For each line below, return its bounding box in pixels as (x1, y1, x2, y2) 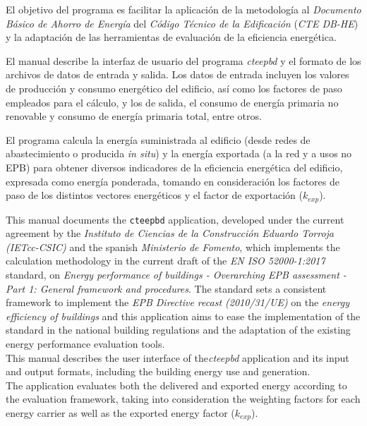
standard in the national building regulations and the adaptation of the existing (6, 322, 351, 337)
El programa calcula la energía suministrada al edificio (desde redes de (6, 132, 311, 147)
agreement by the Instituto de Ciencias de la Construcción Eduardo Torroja (6, 226, 334, 241)
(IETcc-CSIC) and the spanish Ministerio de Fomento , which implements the (6, 239, 340, 254)
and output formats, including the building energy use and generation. (6, 364, 311, 379)
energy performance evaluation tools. (6, 336, 165, 351)
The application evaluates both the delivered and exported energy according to (6, 377, 347, 392)
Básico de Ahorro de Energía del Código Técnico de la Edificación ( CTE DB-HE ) (6, 16, 359, 30)
